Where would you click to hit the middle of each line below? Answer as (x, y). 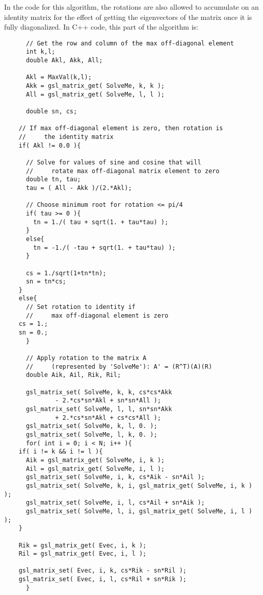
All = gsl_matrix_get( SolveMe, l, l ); (95, 94)
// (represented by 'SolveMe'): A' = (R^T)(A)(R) (119, 366)
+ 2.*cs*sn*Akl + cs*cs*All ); (108, 418)
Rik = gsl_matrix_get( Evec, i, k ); (83, 545)
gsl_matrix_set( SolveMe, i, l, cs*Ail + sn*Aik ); (115, 503)
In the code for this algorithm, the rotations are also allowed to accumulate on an (131, 7)
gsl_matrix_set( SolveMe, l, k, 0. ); (91, 434)
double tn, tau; (53, 180)
